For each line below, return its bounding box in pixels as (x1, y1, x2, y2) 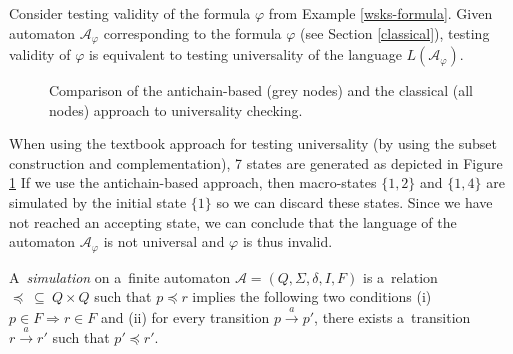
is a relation (363, 266, 438, 287)
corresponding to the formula (103, 22, 282, 43)
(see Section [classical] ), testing (300, 22, 490, 43)
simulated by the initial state (9, 192, 187, 213)
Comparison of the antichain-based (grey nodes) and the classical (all (49, 80, 473, 101)
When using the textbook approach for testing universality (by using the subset (9, 133, 497, 154)
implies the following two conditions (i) (192, 286, 432, 307)
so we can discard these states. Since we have (216, 192, 493, 213)
